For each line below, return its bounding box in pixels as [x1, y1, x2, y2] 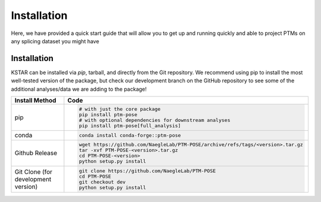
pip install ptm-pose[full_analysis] [78, 122, 181, 129]
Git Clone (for [14, 168, 53, 176]
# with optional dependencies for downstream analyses [78, 117, 231, 123]
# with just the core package [78, 105, 160, 112]
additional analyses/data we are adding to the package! [11, 85, 147, 92]
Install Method [14, 97, 56, 105]
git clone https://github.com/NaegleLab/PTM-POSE [78, 168, 216, 174]
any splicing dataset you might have [11, 37, 99, 44]
